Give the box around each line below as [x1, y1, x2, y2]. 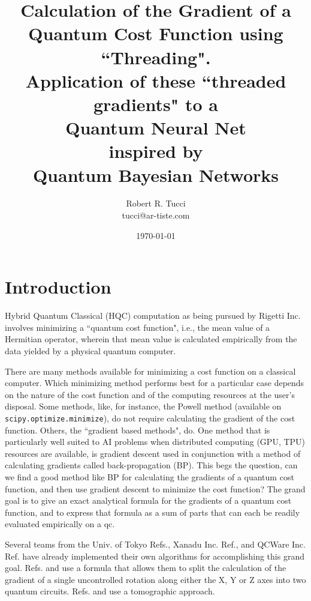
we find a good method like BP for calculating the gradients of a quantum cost [5, 470, 294, 483]
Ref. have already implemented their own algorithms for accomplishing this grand [5, 549, 304, 562]
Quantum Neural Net [65, 115, 246, 140]
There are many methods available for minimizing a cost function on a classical [5, 364, 296, 377]
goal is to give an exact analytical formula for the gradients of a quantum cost [5, 494, 292, 507]
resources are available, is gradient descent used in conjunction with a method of [5, 447, 301, 459]
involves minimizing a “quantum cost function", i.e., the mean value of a [5, 321, 270, 333]
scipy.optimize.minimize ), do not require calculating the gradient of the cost [5, 411, 295, 424]
